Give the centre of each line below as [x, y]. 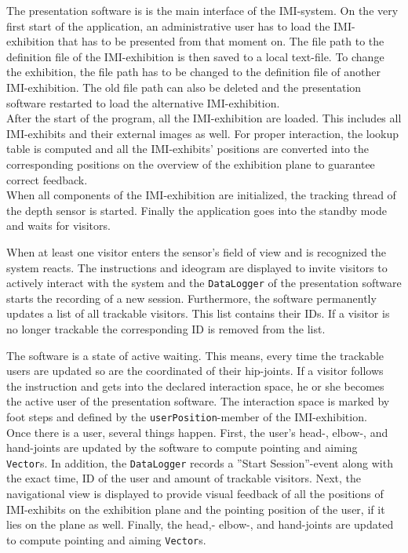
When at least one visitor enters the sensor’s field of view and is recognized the [197, 251]
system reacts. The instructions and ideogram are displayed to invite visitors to [197, 267]
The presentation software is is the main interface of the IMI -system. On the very [202, 10]
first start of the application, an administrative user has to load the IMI [179, 25]
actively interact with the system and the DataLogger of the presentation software [204, 283]
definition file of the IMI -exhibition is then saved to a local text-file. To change [195, 56]
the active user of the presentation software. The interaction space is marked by [198, 401]
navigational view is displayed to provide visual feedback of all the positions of [195, 493]
